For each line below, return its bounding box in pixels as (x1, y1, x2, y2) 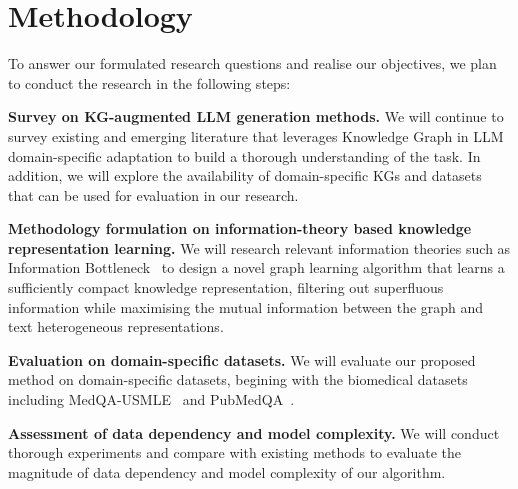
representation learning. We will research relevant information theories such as (8, 237, 511, 258)
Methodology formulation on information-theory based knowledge (8, 218, 472, 239)
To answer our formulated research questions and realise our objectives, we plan (8, 53, 497, 74)
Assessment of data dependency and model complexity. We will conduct (8, 422, 500, 443)
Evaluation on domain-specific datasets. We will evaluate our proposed (8, 349, 476, 370)
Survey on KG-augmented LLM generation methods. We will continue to (8, 106, 504, 127)
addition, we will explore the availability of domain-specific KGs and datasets (8, 165, 482, 186)
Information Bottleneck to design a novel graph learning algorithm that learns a (8, 257, 505, 278)
